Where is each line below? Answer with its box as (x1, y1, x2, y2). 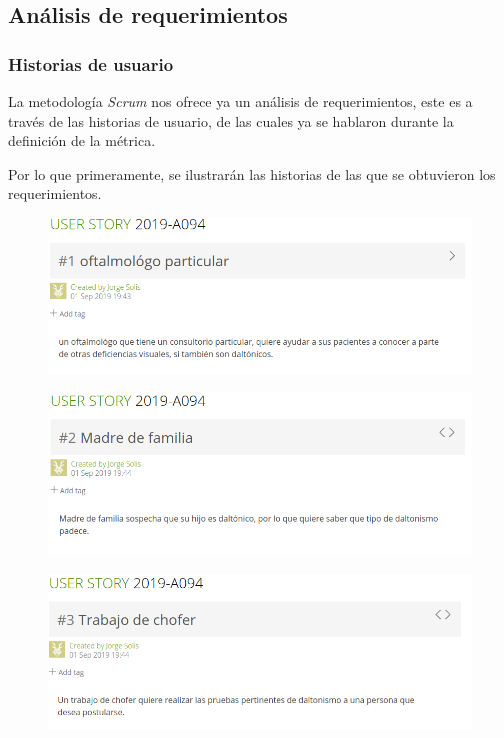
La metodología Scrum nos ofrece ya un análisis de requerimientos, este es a (8, 91, 473, 111)
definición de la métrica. (8, 130, 156, 151)
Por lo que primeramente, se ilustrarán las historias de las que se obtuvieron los (8, 163, 496, 184)
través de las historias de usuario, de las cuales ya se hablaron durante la (8, 110, 454, 131)
